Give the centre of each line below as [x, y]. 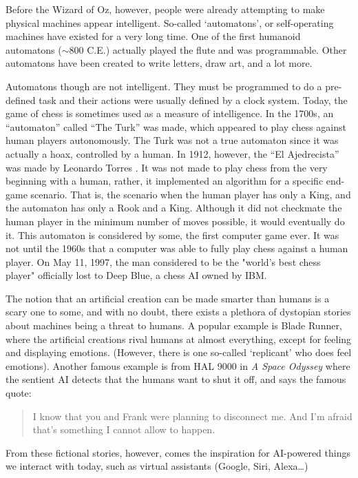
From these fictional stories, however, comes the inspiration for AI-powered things [178, 452]
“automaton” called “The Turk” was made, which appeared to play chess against [176, 126]
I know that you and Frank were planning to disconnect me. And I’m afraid [192, 416]
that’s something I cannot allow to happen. [124, 429]
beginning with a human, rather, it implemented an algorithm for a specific [165, 181]
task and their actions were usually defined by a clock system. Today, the [193, 100]
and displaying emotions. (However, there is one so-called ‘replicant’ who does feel [179, 352]
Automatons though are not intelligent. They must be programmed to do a [164, 86]
